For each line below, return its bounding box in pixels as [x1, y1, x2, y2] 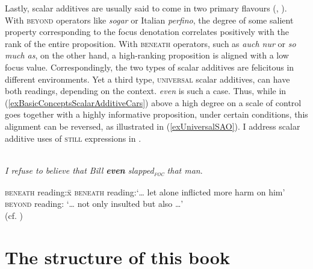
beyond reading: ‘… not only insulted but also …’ [5, 197, 184, 210]
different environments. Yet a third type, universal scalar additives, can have [5, 72, 290, 85]
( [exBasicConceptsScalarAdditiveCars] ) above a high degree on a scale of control [5, 96, 302, 109]
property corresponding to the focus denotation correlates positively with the [5, 25, 289, 38]
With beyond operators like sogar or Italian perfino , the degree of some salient [5, 13, 294, 26]
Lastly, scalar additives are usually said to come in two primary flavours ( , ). [5, 2, 287, 14]
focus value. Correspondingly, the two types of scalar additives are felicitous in [5, 60, 294, 73]
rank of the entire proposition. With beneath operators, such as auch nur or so [5, 37, 296, 49]
